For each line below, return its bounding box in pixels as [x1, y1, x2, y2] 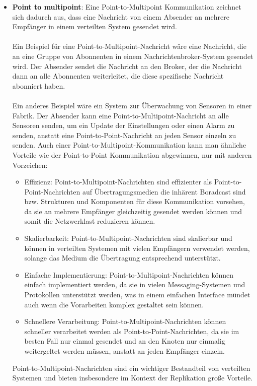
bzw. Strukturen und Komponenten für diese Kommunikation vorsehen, [24, 196, 245, 207]
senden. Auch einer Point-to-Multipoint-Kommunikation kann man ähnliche [12, 140, 246, 150]
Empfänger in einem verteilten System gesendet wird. [12, 21, 177, 32]
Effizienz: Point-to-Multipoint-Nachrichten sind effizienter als [24, 176, 212, 187]
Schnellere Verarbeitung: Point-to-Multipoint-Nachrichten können [24, 316, 226, 327]
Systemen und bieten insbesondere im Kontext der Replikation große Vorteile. [12, 372, 253, 383]
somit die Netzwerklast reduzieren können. [24, 216, 155, 226]
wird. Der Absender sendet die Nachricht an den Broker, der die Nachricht [12, 60, 242, 71]
